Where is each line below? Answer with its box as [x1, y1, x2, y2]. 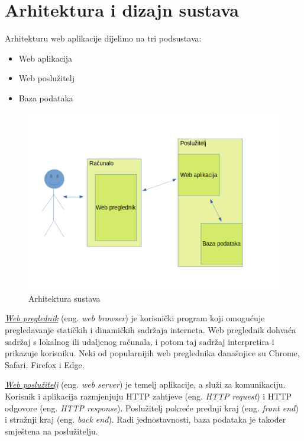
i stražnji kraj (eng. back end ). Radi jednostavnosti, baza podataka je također [5, 413, 286, 426]
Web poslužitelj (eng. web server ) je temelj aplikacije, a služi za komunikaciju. [5, 378, 286, 391]
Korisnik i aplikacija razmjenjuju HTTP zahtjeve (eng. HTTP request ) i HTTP [5, 390, 292, 402]
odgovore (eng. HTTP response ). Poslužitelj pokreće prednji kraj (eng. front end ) [5, 401, 299, 414]
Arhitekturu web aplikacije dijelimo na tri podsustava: [5, 32, 202, 44]
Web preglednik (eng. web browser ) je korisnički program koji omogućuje [5, 312, 265, 324]
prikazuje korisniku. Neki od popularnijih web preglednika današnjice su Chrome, [5, 347, 300, 359]
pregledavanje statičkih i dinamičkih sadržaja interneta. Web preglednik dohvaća [5, 324, 296, 336]
